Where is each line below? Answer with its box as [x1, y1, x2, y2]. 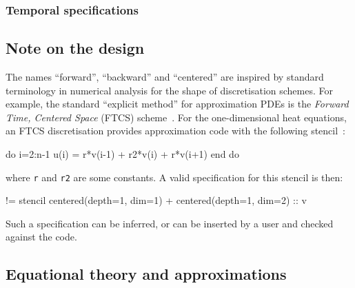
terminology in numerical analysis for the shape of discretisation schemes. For [6, 83, 333, 97]
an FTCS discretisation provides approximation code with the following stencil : [6, 123, 345, 138]
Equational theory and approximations [6, 263, 287, 285]
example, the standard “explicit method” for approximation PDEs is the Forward [6, 96, 349, 111]
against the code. [6, 229, 77, 244]
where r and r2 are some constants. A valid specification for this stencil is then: [6, 169, 343, 184]
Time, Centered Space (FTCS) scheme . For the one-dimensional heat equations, [6, 110, 347, 124]
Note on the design [6, 37, 145, 59]
